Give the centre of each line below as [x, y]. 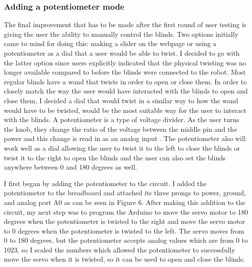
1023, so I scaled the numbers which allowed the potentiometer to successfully [119, 249]
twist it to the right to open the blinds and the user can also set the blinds [115, 157]
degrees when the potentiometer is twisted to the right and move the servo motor [125, 221]
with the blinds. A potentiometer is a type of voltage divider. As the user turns [122, 119]
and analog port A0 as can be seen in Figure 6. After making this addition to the [125, 202]
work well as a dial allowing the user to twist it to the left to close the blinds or [122, 148]
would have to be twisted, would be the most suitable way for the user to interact [125, 110]
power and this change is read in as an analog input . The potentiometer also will [125, 138]
